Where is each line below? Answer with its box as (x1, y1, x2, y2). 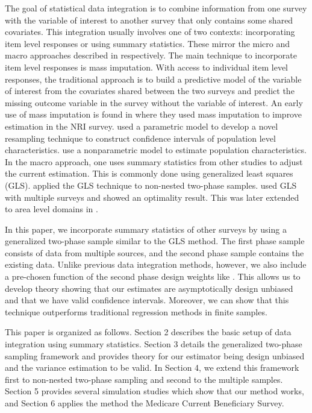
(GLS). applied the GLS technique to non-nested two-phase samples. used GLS (5, 178, 297, 191)
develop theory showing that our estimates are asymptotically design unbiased (5, 282, 293, 294)
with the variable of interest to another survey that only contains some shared (5, 13, 293, 26)
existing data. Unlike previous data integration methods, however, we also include (5, 258, 307, 271)
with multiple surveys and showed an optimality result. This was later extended (5, 191, 299, 203)
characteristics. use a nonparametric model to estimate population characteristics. (5, 143, 307, 156)
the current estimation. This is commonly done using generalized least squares (5, 167, 293, 180)
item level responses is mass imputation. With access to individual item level (5, 60, 288, 73)
